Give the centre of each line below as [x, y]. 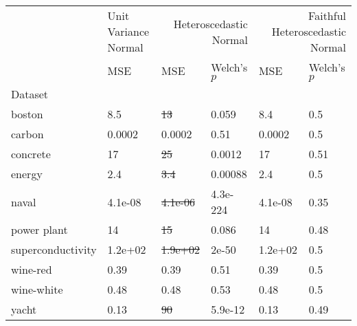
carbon [27, 134]
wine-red [32, 269]
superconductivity [54, 249]
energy [27, 174]
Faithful [327, 15]
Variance [128, 31]
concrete [31, 154]
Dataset [30, 94]
